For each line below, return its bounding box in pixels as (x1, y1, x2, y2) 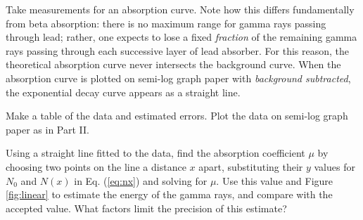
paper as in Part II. (6, 122, 89, 136)
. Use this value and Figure (216, 173, 333, 188)
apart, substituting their (198, 159, 303, 174)
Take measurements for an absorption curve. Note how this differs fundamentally (6, 2, 355, 16)
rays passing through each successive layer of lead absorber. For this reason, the (6, 43, 350, 58)
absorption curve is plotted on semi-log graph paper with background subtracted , (6, 70, 351, 85)
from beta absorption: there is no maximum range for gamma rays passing (6, 15, 326, 30)
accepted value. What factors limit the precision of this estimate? (6, 200, 287, 215)
